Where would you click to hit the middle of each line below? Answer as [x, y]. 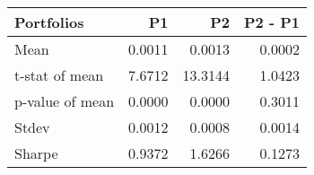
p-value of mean [65, 101]
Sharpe [36, 153]
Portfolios [49, 22]
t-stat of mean [59, 75]
